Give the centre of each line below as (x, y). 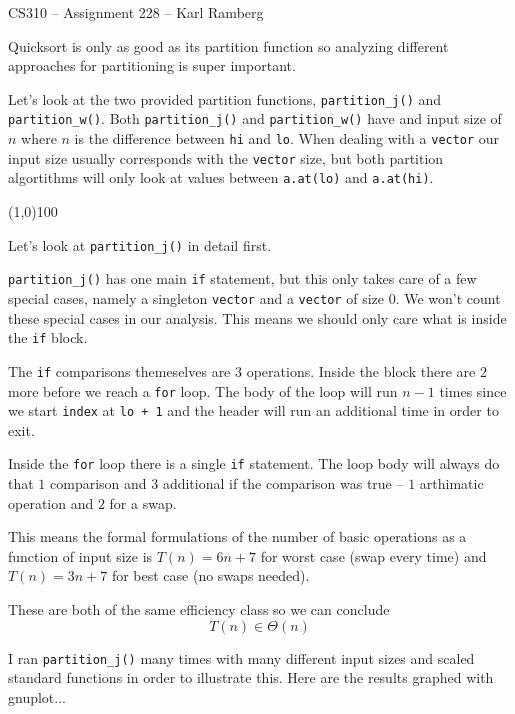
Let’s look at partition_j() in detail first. (140, 244)
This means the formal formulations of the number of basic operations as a (237, 536)
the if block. (48, 337)
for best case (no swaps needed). (210, 575)
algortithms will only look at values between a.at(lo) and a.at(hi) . (221, 177)
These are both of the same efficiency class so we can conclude (199, 609)
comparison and (98, 483)
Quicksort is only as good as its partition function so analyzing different (228, 45)
